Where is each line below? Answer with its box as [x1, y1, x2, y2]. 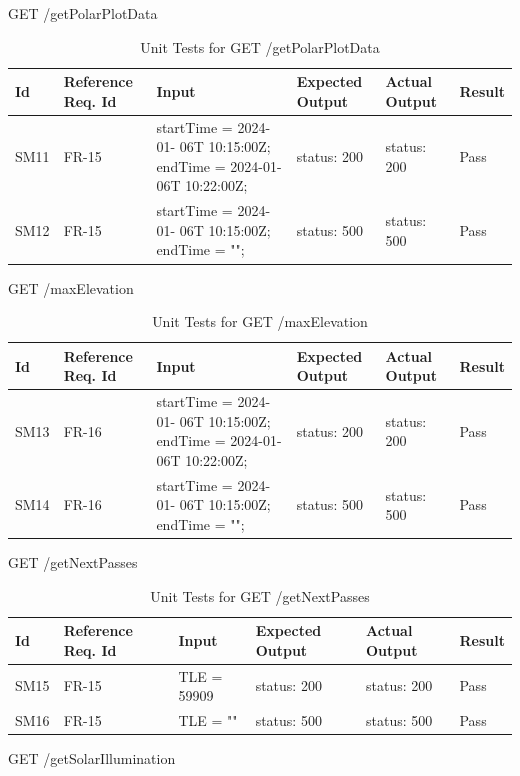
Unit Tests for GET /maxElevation [152, 311, 368, 332]
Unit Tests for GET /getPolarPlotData [140, 36, 380, 57]
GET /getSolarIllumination [8, 748, 176, 769]
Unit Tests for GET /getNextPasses [150, 585, 370, 606]
